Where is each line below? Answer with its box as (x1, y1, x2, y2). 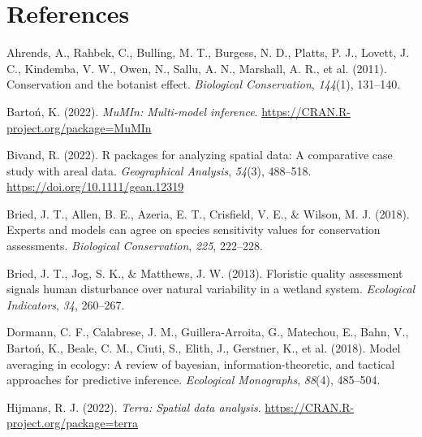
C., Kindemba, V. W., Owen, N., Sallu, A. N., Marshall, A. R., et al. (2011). (6, 59, 387, 76)
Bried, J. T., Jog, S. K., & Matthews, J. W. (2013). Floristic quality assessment (6, 264, 403, 281)
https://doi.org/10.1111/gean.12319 (6, 178, 184, 195)
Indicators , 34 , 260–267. (6, 296, 125, 313)
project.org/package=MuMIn (6, 119, 152, 136)
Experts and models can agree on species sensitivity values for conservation (6, 221, 381, 238)
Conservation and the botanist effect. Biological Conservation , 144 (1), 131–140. (6, 76, 401, 93)
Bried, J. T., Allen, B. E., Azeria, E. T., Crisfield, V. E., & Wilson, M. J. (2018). (6, 205, 410, 222)
